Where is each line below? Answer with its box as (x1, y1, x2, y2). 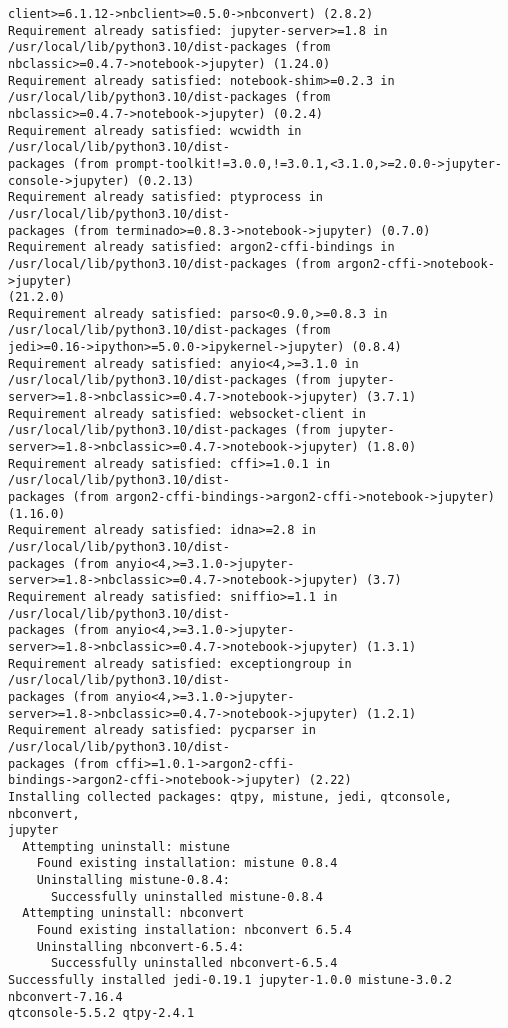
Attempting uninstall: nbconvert (22, 906, 245, 921)
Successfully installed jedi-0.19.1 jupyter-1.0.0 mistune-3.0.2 (8, 973, 452, 988)
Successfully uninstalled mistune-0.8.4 (50, 889, 323, 904)
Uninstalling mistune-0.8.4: (36, 873, 230, 888)
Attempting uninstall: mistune (22, 839, 230, 854)
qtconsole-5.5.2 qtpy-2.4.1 (8, 1006, 195, 1021)
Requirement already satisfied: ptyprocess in (8, 190, 323, 205)
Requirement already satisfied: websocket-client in (8, 406, 366, 421)
